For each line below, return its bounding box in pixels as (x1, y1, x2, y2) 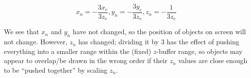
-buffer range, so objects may (156, 46, 243, 56)
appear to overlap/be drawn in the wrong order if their (4, 55, 167, 65)
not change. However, (4, 37, 67, 47)
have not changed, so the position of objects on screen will (72, 26, 246, 37)
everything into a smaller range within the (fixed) (4, 46, 151, 56)
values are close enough (178, 55, 248, 65)
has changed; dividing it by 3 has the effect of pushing (78, 37, 239, 47)
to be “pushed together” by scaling (4, 65, 107, 75)
